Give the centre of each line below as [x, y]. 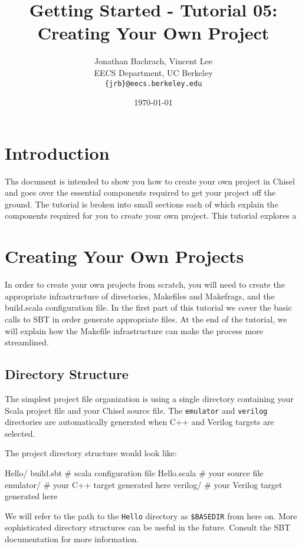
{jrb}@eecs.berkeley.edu [153, 83]
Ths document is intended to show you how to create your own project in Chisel [150, 181]
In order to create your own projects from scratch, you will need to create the [145, 284]
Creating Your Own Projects [124, 256]
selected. [20, 433]
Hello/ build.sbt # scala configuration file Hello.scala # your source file [134, 472]
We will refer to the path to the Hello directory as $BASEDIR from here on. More [151, 515]
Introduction [57, 152]
